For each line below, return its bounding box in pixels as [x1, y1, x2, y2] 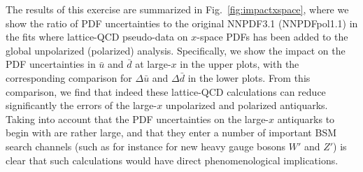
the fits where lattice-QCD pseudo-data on [6, 29, 188, 44]
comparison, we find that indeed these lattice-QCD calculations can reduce [6, 84, 326, 99]
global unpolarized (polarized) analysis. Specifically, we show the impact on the [6, 43, 346, 57]
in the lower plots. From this [187, 70, 311, 85]
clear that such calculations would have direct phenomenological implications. [6, 152, 339, 167]
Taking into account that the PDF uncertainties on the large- [6, 111, 269, 126]
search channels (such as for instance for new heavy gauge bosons [6, 138, 286, 153]
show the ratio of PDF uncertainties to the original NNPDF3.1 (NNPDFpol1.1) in [6, 15, 358, 30]
